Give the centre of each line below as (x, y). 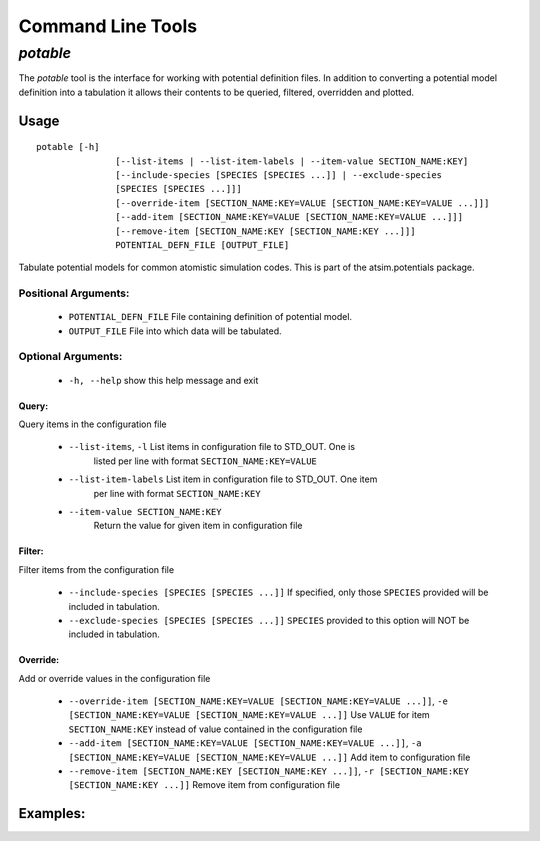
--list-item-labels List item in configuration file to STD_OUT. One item (223, 479)
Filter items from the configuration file (96, 569)
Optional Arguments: (70, 357)
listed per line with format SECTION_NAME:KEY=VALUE (205, 461)
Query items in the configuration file (92, 424)
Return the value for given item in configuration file (198, 526)
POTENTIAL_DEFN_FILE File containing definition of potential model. (210, 317)
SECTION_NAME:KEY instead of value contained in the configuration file (215, 729)
